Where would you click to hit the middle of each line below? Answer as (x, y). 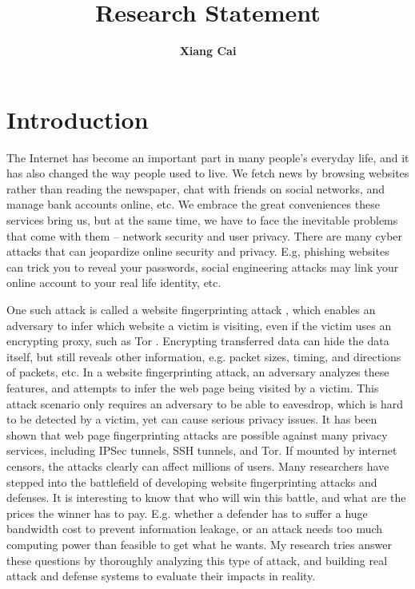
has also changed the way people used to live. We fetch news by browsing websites (208, 173)
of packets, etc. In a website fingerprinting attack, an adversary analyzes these (198, 372)
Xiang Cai (208, 51)
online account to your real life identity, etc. (114, 283)
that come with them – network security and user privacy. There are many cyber (205, 235)
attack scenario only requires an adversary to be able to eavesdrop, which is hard (205, 403)
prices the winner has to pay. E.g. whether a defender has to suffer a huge (187, 513)
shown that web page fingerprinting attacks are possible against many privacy (197, 434)
